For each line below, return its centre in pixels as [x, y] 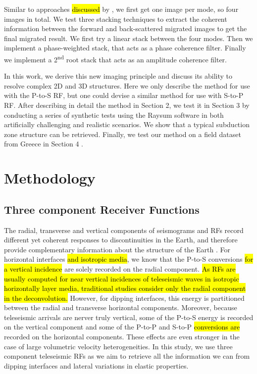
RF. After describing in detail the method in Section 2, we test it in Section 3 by [127, 105]
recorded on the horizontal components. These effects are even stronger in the [122, 337]
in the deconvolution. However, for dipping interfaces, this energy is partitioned [124, 298]
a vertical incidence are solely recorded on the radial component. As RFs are [120, 268]
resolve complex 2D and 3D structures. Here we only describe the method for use [127, 85]
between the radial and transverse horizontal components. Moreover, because [121, 307]
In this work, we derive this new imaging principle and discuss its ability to [118, 76]
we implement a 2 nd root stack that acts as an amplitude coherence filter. [115, 58]
